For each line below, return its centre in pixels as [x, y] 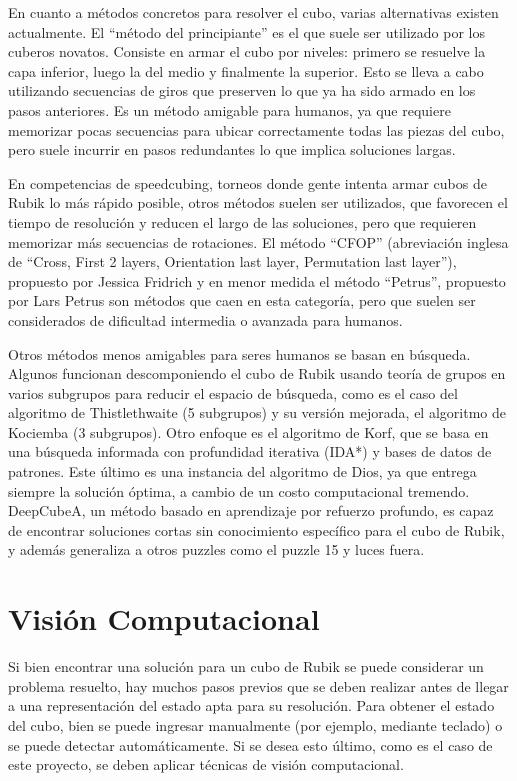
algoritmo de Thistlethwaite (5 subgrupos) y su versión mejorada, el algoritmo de [257, 412]
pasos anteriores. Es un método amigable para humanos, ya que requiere [229, 109]
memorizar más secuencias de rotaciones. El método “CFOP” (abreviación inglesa [258, 241]
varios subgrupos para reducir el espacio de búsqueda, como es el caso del [233, 392]
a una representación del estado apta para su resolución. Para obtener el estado [251, 705]
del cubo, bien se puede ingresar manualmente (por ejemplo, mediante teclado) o [255, 724]
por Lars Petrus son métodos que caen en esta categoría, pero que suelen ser [242, 300]
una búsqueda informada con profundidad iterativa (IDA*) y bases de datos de [250, 451]
